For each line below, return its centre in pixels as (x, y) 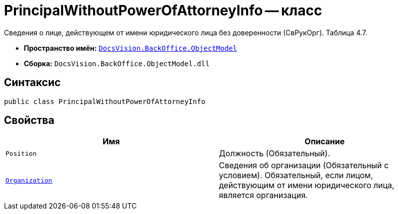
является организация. (263, 195)
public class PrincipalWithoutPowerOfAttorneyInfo (105, 101)
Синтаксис (32, 83)
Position (21, 153)
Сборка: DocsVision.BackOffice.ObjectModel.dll (117, 63)
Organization (29, 180)
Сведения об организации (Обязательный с (304, 165)
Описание (325, 142)
